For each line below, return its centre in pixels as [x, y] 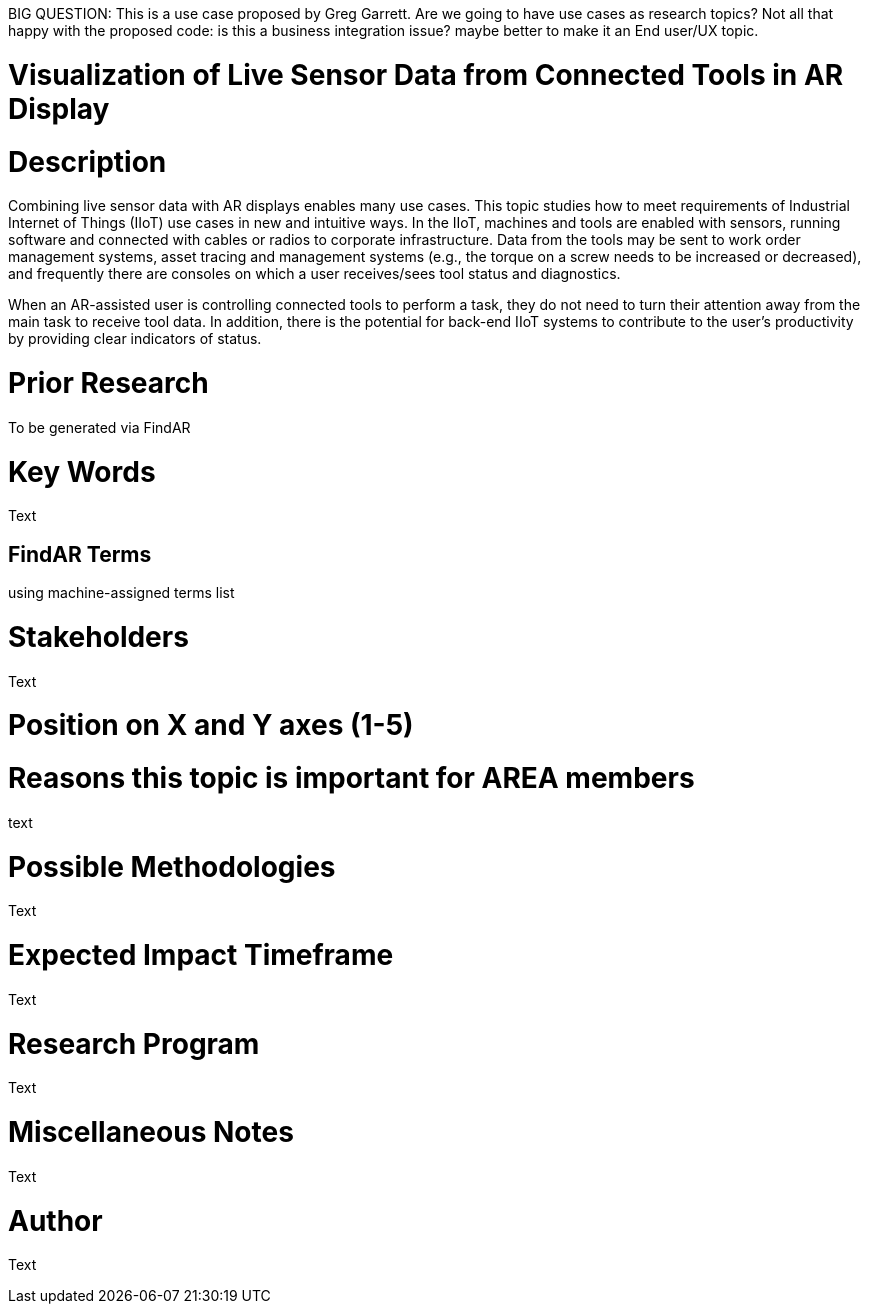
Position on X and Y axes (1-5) [211, 725]
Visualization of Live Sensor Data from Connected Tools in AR [426, 74]
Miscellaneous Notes [151, 1132]
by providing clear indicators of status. [135, 339]
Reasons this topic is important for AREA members [351, 778]
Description [87, 161]
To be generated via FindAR [99, 427]
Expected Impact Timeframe [201, 955]
